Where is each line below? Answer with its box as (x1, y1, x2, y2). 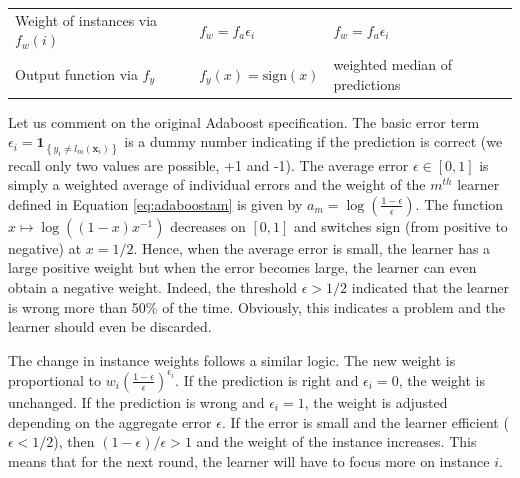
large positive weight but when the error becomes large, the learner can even (8, 257, 477, 278)
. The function (415, 193, 504, 214)
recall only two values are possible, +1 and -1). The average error (8, 154, 409, 175)
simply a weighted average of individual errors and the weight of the (8, 174, 426, 195)
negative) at (8, 237, 82, 258)
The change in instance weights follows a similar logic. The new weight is (8, 349, 456, 370)
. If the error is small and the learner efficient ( (221, 411, 509, 432)
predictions (333, 73, 401, 94)
